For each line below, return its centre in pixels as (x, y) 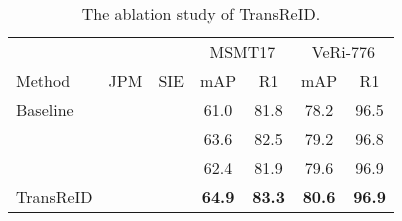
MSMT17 (242, 51)
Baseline (45, 109)
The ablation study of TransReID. (201, 13)
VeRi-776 (343, 51)
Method (43, 80)
